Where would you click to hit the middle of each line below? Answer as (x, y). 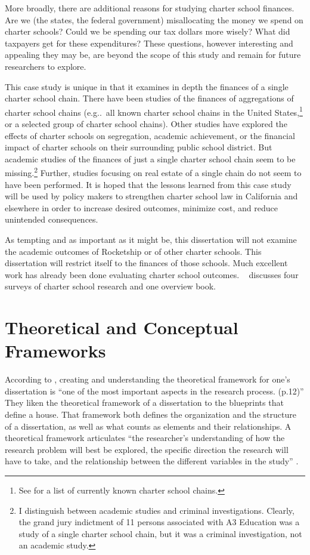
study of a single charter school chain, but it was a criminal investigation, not (160, 533)
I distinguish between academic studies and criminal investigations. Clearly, (156, 510)
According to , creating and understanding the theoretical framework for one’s (148, 379)
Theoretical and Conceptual (122, 327)
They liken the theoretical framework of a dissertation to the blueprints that (144, 403)
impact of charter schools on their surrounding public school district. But (139, 147)
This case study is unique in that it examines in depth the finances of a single (147, 86)
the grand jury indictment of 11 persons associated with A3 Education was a (159, 522)
